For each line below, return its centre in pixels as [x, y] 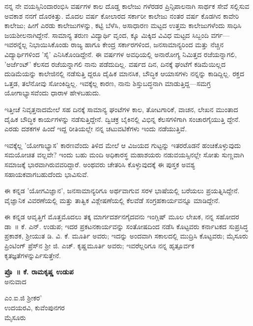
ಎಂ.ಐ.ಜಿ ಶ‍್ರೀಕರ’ [23, 298]
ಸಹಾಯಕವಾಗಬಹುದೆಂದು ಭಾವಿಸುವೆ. [47, 174]
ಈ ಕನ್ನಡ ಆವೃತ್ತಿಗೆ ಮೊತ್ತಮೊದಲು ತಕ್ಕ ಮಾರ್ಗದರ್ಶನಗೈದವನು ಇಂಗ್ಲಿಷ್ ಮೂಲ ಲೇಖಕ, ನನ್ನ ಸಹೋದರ [122, 217]
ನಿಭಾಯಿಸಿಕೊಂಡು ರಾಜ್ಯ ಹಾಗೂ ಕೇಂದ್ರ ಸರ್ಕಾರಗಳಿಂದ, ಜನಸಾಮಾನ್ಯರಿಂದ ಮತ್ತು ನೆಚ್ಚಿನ [126, 44]
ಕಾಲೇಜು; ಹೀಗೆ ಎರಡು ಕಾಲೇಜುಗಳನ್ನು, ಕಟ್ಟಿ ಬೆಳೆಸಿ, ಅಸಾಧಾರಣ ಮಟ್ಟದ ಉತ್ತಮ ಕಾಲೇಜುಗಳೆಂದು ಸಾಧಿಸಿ [123, 25]
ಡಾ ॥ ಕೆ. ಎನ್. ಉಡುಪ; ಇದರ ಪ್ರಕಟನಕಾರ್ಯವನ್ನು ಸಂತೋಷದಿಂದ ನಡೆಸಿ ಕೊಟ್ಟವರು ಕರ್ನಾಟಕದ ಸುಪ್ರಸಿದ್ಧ [126, 226]
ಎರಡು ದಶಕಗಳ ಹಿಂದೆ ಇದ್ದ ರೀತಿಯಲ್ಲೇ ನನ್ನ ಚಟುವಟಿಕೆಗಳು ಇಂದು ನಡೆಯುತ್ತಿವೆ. [96, 129]
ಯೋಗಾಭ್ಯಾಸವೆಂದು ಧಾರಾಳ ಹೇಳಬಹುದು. [53, 93]
